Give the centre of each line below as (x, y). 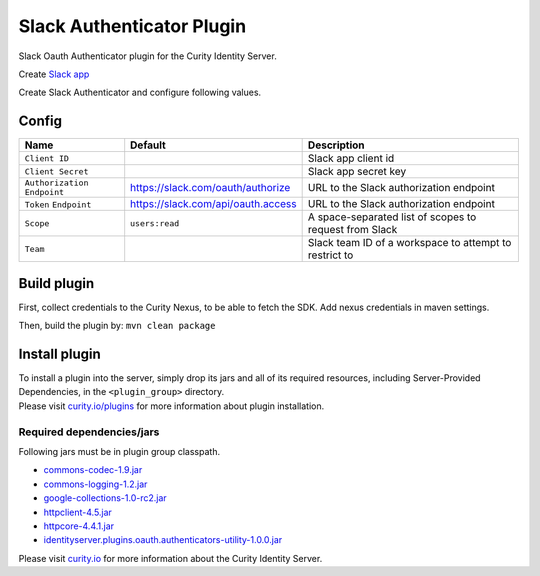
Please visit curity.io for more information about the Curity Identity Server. (170, 558)
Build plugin (56, 283)
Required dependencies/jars (89, 432)
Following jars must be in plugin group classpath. (119, 451)
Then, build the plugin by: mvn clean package (117, 326)
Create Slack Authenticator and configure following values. (140, 92)
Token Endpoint (58, 205)
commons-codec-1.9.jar (93, 470)
